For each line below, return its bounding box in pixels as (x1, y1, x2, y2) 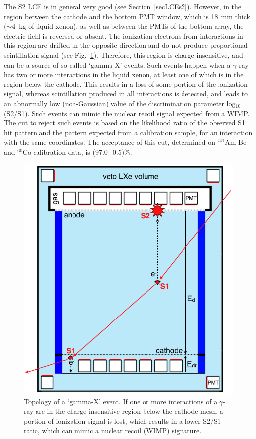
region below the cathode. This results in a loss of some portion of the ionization (4, 79, 248, 89)
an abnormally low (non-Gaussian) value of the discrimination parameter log (4, 98, 236, 108)
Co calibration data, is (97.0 (22, 146, 108, 157)
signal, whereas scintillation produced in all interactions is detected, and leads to (4, 88, 248, 99)
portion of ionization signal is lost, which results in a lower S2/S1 (24, 415, 221, 426)
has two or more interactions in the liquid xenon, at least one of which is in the (4, 69, 244, 80)
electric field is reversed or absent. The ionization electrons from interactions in (4, 30, 243, 40)
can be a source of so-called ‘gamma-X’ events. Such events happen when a (4, 59, 231, 70)
